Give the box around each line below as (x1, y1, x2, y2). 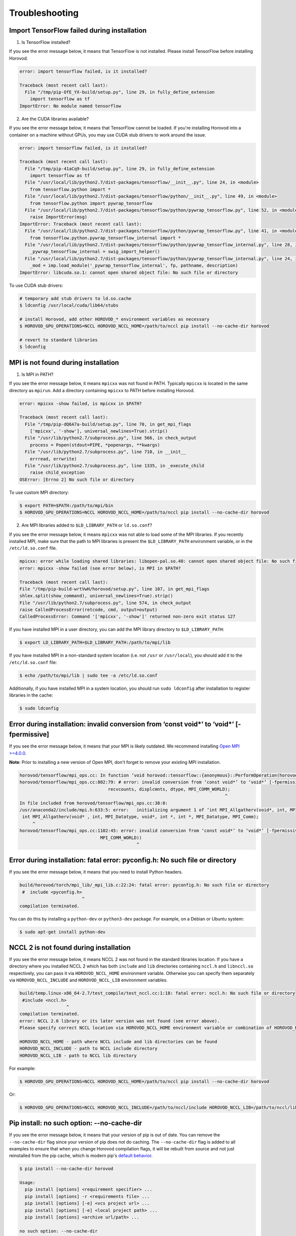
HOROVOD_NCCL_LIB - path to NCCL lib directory (19, 1053, 137, 1058)
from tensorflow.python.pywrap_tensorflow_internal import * (30, 235, 181, 241)
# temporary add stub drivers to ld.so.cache (19, 296, 132, 301)
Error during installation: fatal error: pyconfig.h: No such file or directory (9, 856, 237, 865)
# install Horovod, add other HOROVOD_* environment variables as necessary (19, 316, 210, 322)
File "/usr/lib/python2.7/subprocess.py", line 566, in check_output (25, 435, 197, 441)
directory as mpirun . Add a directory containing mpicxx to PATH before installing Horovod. (9, 387, 195, 393)
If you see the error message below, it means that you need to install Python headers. (9, 869, 183, 875)
